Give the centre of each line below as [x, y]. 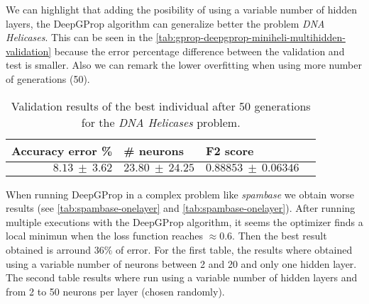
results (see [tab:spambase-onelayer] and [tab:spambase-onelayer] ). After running [181, 208]
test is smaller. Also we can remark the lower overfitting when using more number [184, 65]
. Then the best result [280, 236]
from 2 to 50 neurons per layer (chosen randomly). [115, 291]
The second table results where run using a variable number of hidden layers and [182, 277]
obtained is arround [48, 249]
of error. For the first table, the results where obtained [234, 249]
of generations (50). [48, 78]
